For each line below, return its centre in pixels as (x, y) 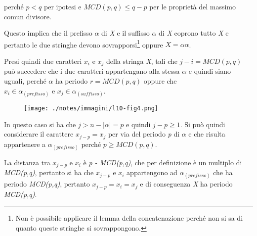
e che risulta (207, 134)
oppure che (160, 81)
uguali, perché (25, 81)
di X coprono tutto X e (194, 33)
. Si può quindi (203, 124)
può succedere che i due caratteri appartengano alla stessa (92, 71)
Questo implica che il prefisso (48, 33)
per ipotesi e (63, 6)
